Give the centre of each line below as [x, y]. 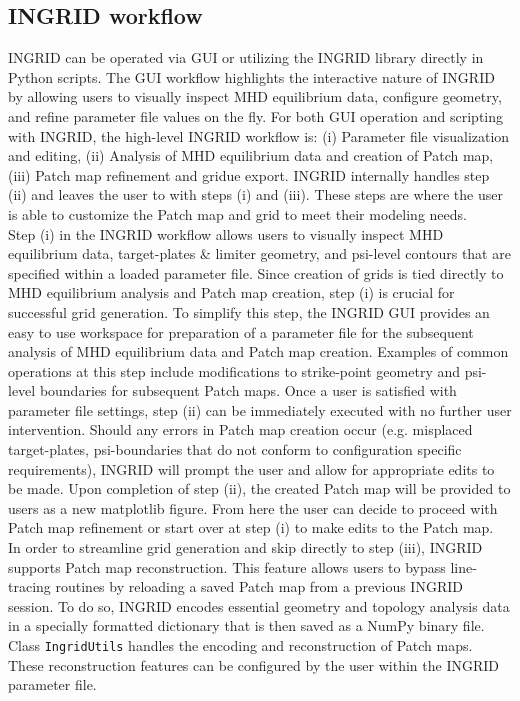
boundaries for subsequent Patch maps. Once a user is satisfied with [248, 390]
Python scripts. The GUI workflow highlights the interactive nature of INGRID [251, 76]
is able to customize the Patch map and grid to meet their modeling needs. [237, 213]
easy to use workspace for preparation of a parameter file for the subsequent [241, 331]
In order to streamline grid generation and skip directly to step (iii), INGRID [245, 547]
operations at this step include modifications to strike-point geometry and [234, 370]
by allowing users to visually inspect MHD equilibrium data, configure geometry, [255, 96]
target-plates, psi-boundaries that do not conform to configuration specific [235, 449]
